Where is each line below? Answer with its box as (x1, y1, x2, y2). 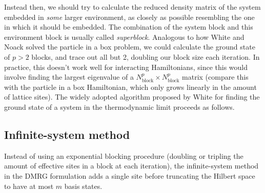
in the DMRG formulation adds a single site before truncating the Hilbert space (4, 170, 255, 181)
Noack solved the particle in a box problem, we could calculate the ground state (4, 41, 255, 52)
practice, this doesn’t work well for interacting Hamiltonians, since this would (4, 61, 248, 72)
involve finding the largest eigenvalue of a (4, 71, 134, 82)
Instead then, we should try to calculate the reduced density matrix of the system (4, 2, 261, 12)
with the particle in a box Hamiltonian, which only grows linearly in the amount (4, 81, 257, 92)
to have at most (4, 180, 54, 191)
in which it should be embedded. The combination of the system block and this (4, 21, 253, 32)
